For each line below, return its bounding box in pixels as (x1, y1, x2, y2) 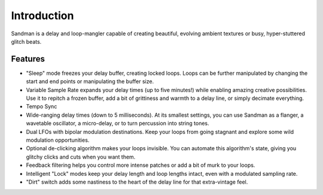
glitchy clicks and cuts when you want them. (26, 153, 136, 160)
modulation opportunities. (26, 136, 90, 144)
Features (11, 54, 45, 64)
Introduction (11, 9, 74, 22)
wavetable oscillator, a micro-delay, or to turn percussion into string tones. (26, 120, 209, 127)
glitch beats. (11, 38, 42, 45)
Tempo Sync (26, 103, 57, 110)
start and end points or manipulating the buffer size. (26, 78, 154, 85)
